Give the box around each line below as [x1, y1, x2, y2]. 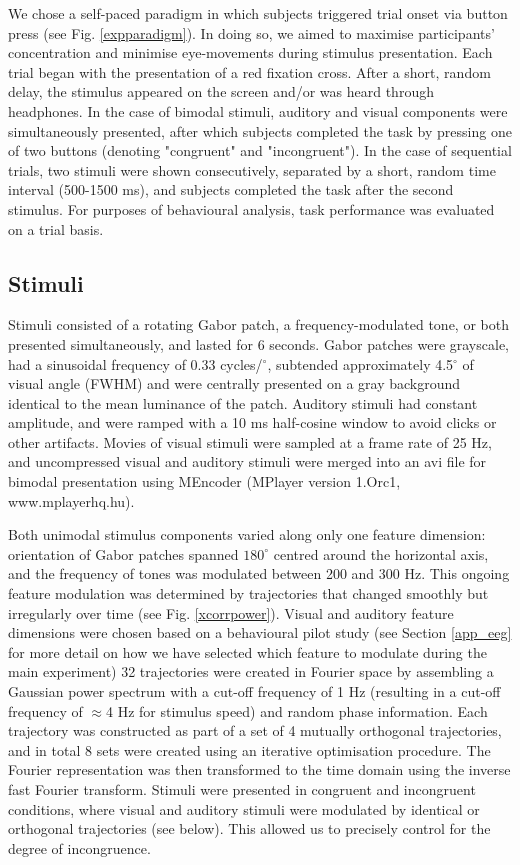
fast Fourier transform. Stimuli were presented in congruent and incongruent [8, 778, 476, 799]
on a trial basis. [8, 218, 104, 239]
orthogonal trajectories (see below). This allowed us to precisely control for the [8, 818, 491, 839]
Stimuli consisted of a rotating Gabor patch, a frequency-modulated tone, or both [8, 314, 509, 335]
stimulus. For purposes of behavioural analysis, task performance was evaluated [8, 198, 495, 219]
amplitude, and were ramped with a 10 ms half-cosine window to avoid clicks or [8, 412, 497, 433]
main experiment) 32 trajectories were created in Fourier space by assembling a [8, 661, 494, 682]
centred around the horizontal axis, [273, 543, 489, 564]
